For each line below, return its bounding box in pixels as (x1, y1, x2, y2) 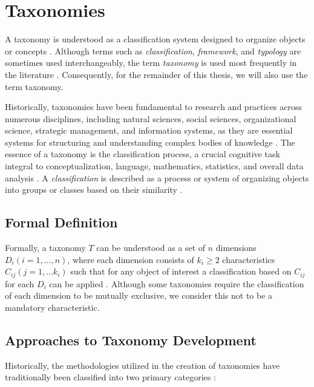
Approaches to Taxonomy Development (5, 330, 257, 349)
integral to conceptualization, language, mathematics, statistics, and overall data (5, 160, 304, 172)
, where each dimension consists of (67, 253, 194, 265)
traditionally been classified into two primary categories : (5, 371, 216, 383)
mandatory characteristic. (5, 301, 100, 313)
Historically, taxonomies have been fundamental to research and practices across (5, 100, 303, 113)
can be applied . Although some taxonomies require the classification (49, 277, 304, 290)
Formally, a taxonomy (5, 241, 86, 254)
